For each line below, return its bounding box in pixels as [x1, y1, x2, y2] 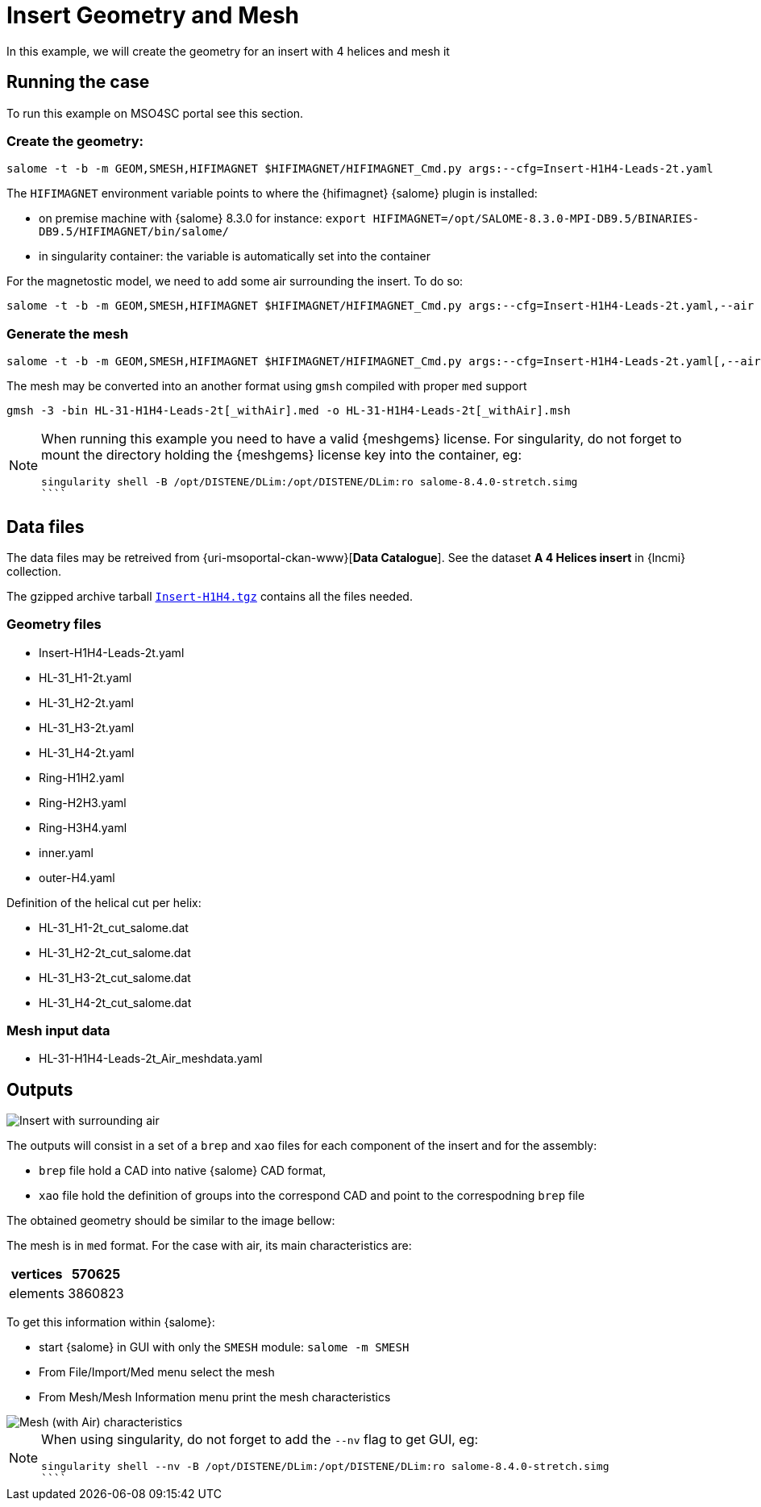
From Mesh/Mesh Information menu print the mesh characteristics [39, 1390, 391, 1405]
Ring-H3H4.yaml [39, 820, 127, 835]
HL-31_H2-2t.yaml [39, 695, 134, 710]
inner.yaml [39, 845, 94, 860]
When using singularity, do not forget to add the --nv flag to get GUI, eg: [41, 1431, 479, 1448]
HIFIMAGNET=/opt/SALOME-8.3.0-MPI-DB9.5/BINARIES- [372, 212, 700, 226]
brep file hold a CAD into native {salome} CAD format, [39, 1164, 326, 1178]
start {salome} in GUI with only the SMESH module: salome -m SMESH [39, 1340, 410, 1355]
